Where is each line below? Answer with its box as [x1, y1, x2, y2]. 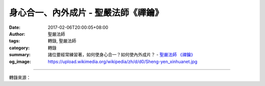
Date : [9, 24, 21, 30]
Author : [9, 31, 26, 37]
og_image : [9, 59, 31, 64]
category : [9, 44, 30, 51]
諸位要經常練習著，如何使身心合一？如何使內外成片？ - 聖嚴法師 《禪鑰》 [48, 52, 196, 58]
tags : [9, 38, 20, 44]
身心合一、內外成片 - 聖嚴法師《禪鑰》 [9, 7, 164, 18]
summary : [9, 52, 31, 58]
